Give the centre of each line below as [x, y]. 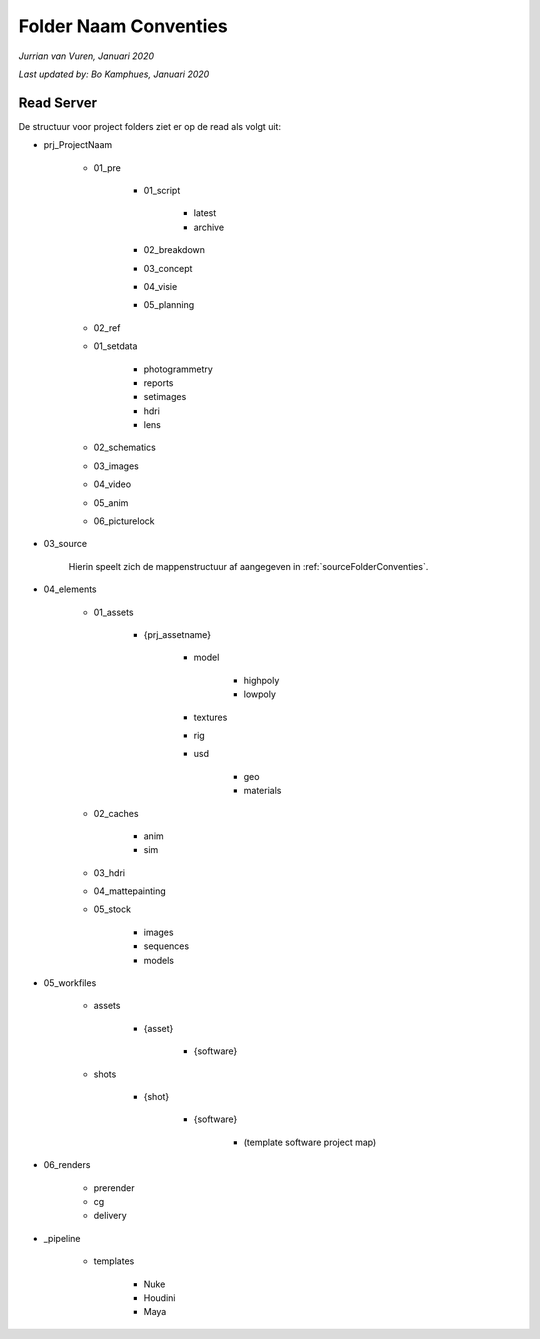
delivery [110, 1216]
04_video [112, 484]
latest [205, 213]
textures [210, 717]
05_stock [112, 909]
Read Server [58, 102]
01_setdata [115, 346]
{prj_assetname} [177, 634]
